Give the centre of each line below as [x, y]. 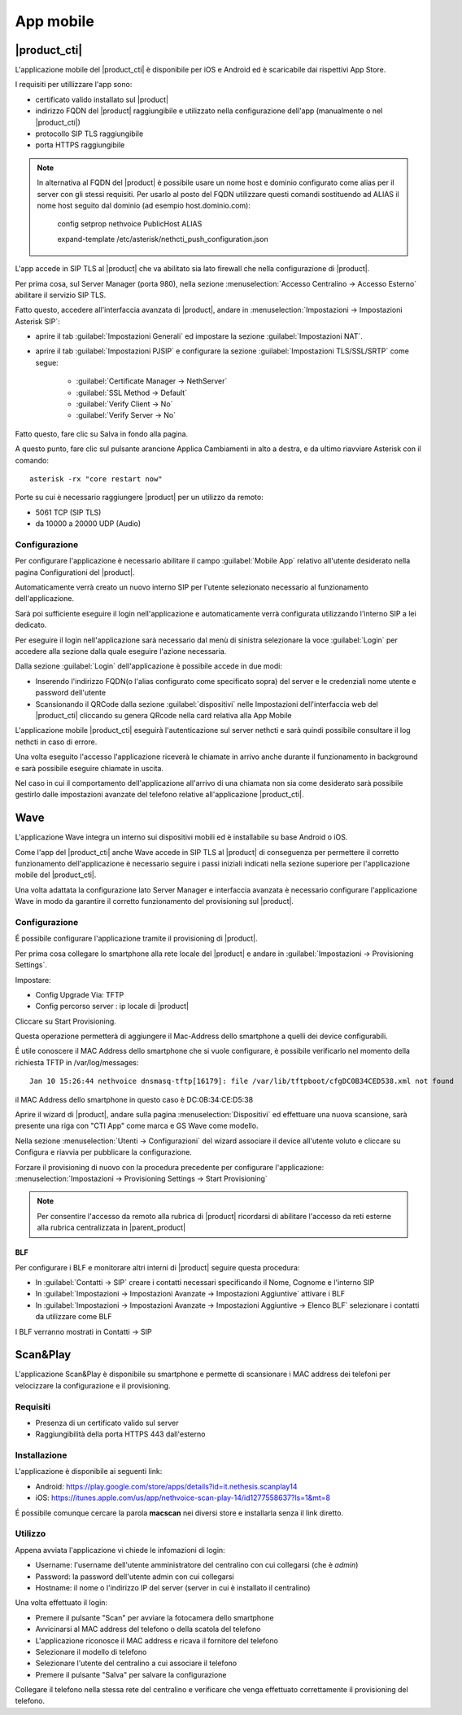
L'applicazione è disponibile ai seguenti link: [89, 1472]
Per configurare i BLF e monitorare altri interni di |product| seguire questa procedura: [157, 1267]
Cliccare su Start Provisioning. [66, 1021]
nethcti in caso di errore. [56, 742]
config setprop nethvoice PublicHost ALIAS [130, 224]
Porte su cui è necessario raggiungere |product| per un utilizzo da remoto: [139, 498]
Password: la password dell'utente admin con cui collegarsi [135, 1577]
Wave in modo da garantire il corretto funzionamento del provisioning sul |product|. [155, 901]
